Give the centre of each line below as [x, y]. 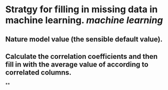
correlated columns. [39, 72]
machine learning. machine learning [84, 20]
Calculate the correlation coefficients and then [81, 57]
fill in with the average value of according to [77, 64]
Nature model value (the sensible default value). [84, 39]
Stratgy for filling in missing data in [81, 9]
